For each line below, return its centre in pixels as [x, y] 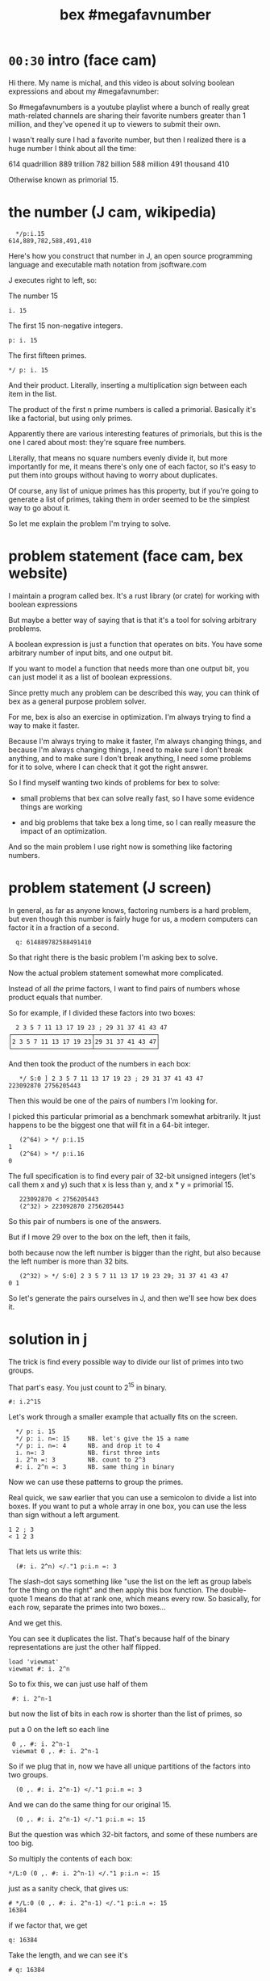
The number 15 [33, 296]
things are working [51, 806]
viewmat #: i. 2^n [39, 1669]
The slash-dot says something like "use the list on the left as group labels [130, 1582]
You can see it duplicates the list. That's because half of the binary [119, 1638]
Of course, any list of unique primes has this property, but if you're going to [134, 490]
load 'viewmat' [34, 1662]
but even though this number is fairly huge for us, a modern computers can [133, 919]
